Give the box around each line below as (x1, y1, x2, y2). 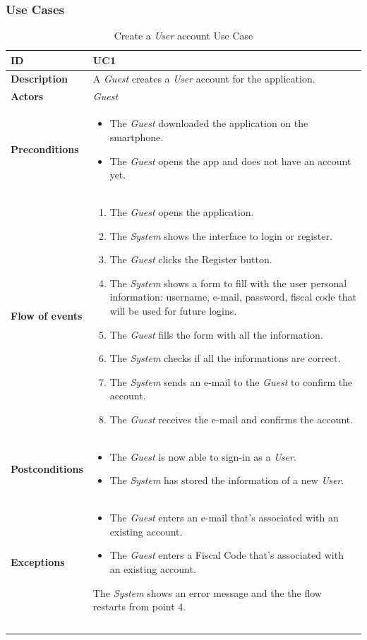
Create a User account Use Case (114, 28, 253, 43)
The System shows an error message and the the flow (92, 585, 322, 600)
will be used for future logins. (109, 303, 237, 318)
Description (11, 71, 68, 85)
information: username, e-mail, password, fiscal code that (109, 289, 356, 304)
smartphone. (109, 129, 164, 144)
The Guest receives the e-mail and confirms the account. (109, 411, 354, 426)
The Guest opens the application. (109, 204, 254, 219)
